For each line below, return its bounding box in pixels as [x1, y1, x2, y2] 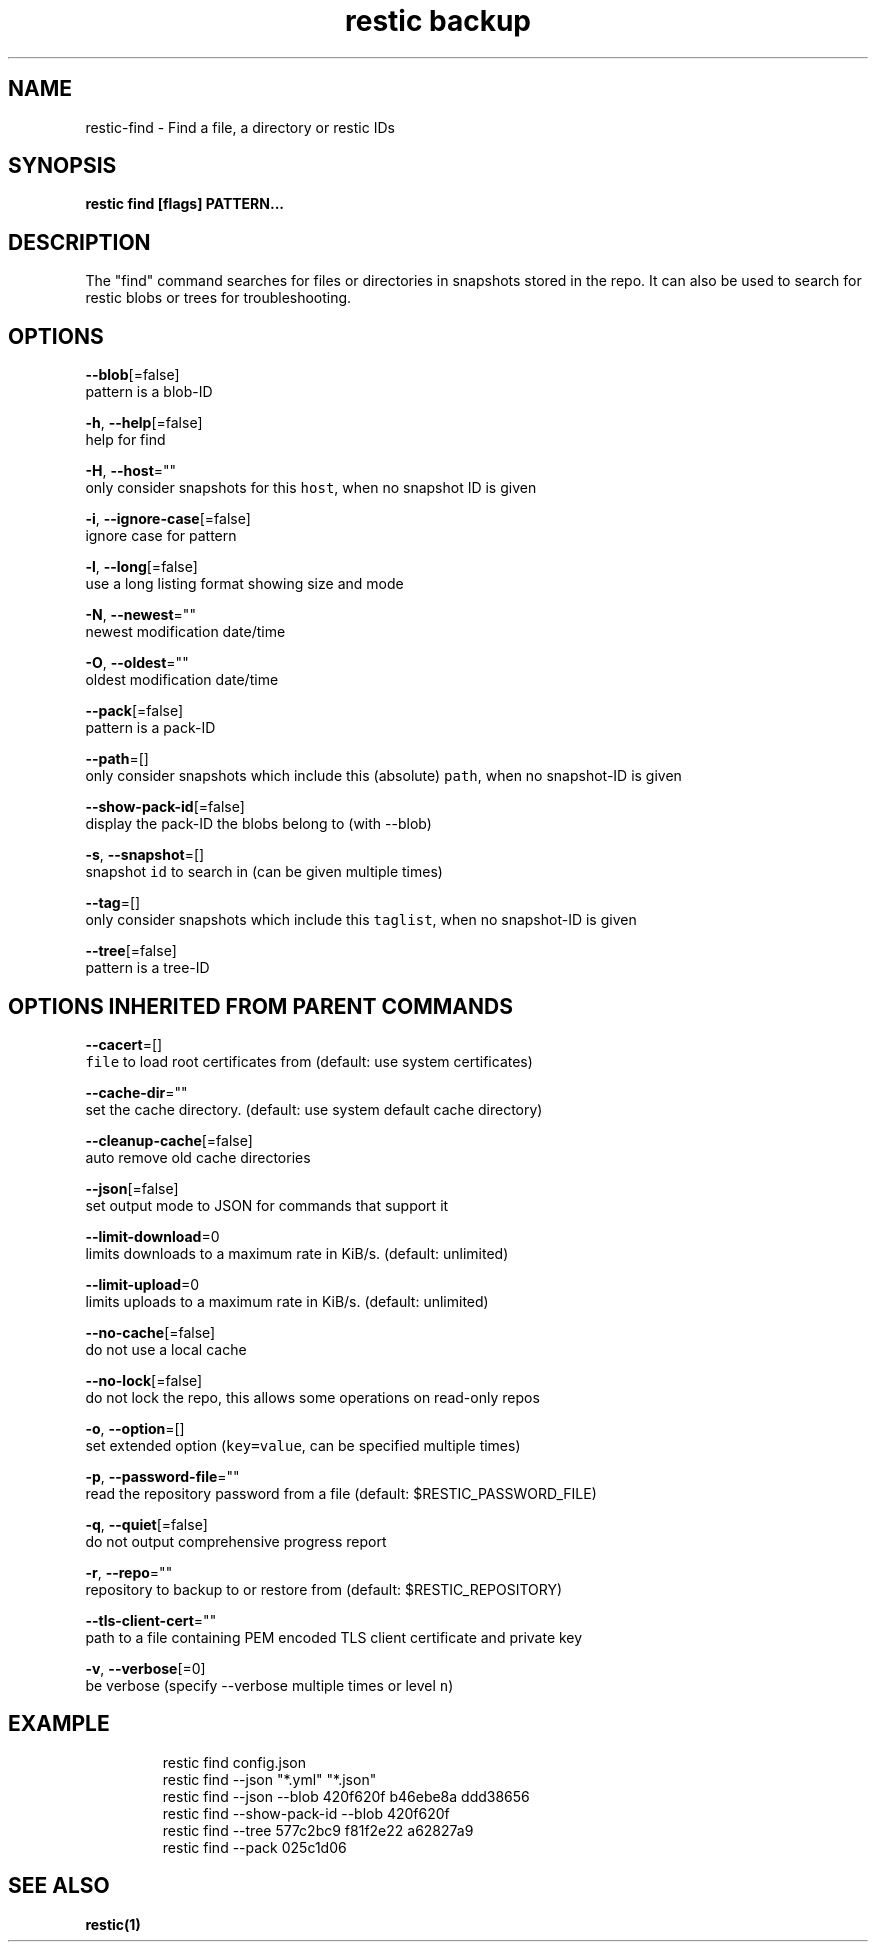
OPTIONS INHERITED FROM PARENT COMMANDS [8, 993, 513, 1019]
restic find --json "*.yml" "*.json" [162, 1770, 377, 1788]
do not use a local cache [85, 1340, 247, 1358]
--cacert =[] [85, 1035, 163, 1053]
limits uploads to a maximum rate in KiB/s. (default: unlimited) [85, 1292, 489, 1310]
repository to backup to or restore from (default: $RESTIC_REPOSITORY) [85, 1580, 563, 1598]
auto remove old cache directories [85, 1148, 311, 1166]
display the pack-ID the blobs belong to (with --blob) [85, 815, 432, 833]
